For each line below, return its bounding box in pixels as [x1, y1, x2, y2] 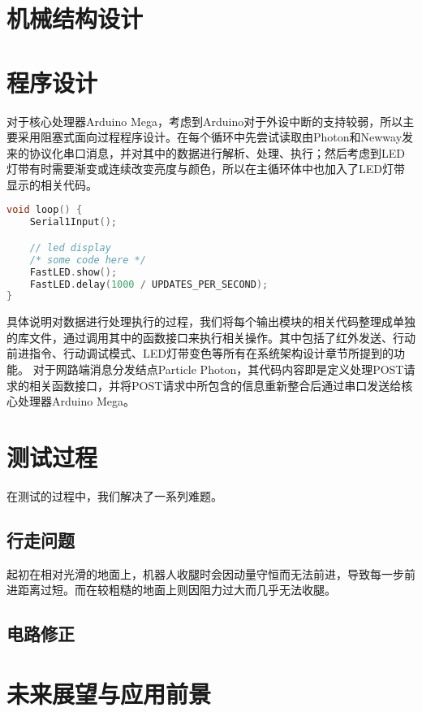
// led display [29, 241, 111, 254]
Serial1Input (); [29, 216, 118, 228]
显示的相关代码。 [6, 176, 97, 193]
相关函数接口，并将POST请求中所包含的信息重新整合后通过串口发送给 [28, 376, 402, 393]
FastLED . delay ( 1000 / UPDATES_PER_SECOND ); [29, 278, 269, 290]
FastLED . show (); [29, 266, 118, 278]
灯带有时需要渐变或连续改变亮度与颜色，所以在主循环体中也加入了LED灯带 [6, 160, 405, 177]
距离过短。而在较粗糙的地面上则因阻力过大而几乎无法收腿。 [17, 581, 336, 598]
